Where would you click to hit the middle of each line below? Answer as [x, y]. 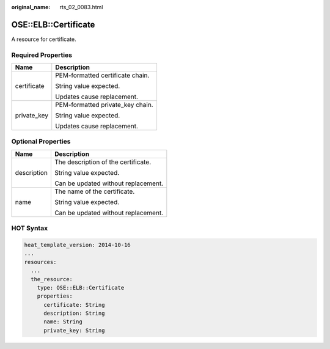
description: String [74, 314]
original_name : [31, 7]
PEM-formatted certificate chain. [102, 75]
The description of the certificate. [103, 162]
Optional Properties [41, 142]
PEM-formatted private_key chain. [104, 105]
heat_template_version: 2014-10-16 [77, 245]
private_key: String [74, 330]
